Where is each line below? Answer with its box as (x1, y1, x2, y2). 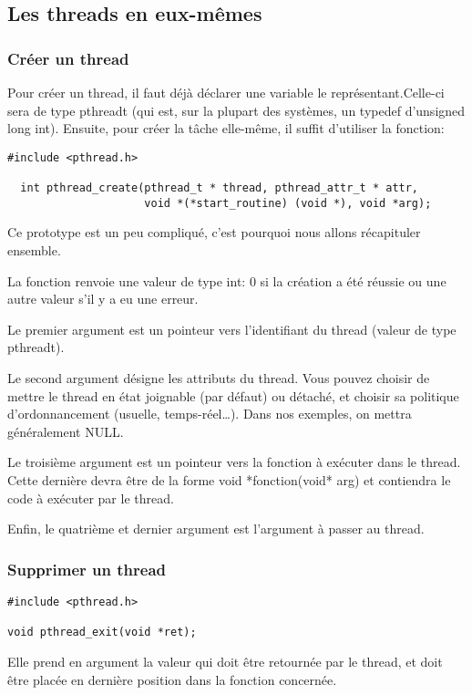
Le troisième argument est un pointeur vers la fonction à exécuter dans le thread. (7, 452, 461, 472)
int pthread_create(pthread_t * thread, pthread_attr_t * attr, (20, 182, 419, 195)
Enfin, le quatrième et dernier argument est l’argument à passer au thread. (7, 519, 425, 538)
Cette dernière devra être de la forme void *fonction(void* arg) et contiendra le (7, 470, 451, 489)
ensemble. (7, 241, 61, 259)
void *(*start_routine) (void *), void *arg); (144, 196, 432, 210)
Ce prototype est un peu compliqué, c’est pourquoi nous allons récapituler (7, 223, 421, 242)
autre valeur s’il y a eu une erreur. (7, 289, 199, 308)
